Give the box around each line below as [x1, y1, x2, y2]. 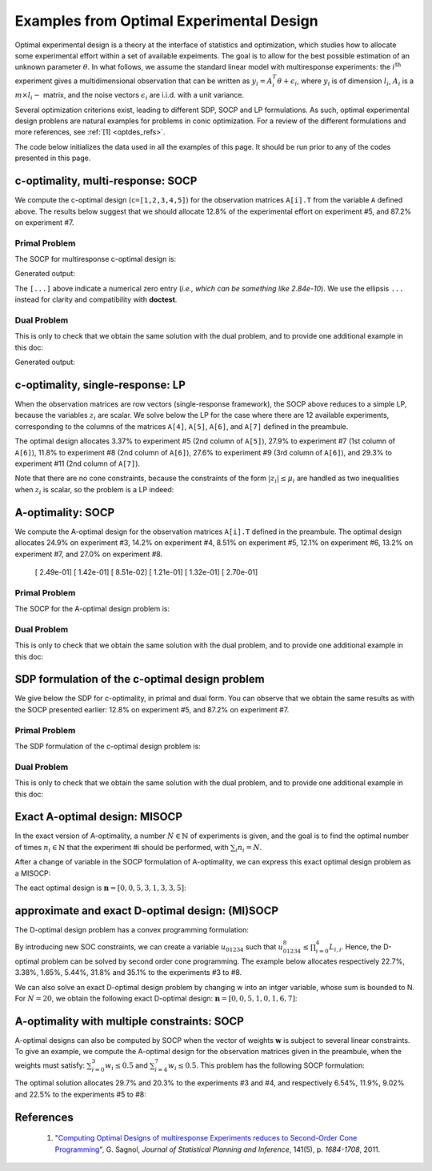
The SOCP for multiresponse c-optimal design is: [14, 255, 176, 264]
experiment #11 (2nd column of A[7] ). [14, 459, 140, 468]
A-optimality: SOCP [14, 505, 115, 519]
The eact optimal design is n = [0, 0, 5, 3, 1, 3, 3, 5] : [14, 883, 186, 892]
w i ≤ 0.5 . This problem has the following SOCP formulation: [168, 1061, 366, 1072]
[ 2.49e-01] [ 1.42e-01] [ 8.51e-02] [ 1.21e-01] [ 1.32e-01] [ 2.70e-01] [34, 567, 258, 576]
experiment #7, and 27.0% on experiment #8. [14, 549, 163, 559]
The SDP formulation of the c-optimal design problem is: [14, 741, 202, 752]
